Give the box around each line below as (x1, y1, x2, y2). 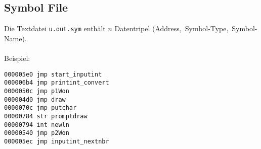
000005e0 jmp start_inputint (4, 70, 102, 78)
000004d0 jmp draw (4, 96, 66, 103)
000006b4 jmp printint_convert (4, 79, 109, 87)
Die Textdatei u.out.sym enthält (4, 23, 106, 34)
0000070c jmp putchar (4, 104, 77, 112)
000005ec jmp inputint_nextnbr (4, 137, 109, 145)
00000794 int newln (4, 121, 69, 128)
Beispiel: (4, 53, 30, 63)
